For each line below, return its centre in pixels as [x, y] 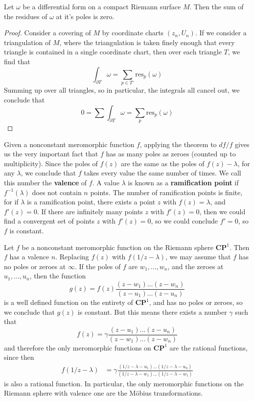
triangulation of [27, 42]
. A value [106, 182]
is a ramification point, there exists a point [91, 202]
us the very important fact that [51, 154]
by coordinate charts [133, 33]
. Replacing [72, 257]
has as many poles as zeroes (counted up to [171, 154]
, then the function [58, 276]
